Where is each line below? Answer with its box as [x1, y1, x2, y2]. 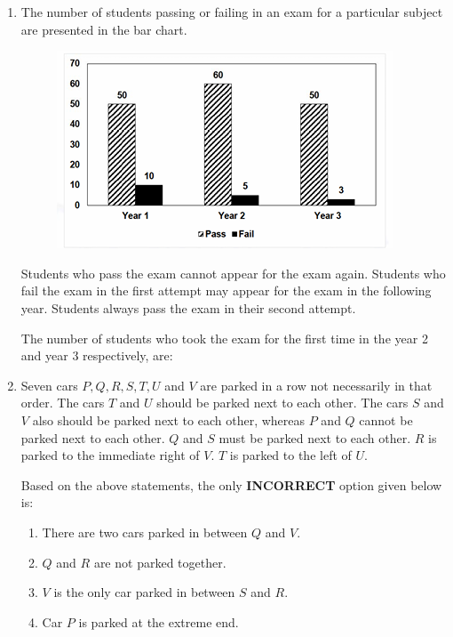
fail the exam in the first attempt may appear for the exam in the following [20, 281, 432, 300]
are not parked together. [93, 552, 226, 571]
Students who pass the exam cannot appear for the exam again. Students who [20, 263, 446, 282]
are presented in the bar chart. [20, 20, 187, 38]
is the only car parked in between [53, 583, 235, 601]
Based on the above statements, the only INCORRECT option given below [20, 475, 442, 494]
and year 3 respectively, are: [20, 346, 173, 365]
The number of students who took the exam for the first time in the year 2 [20, 328, 428, 347]
